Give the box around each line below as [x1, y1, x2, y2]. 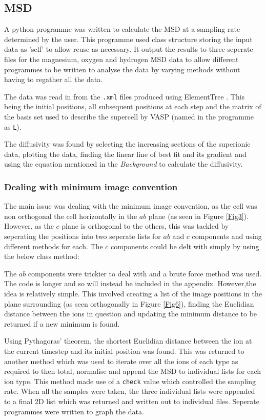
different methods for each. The [4, 241, 103, 251]
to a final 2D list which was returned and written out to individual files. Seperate [4, 396, 260, 407]
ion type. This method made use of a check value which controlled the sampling [4, 375, 256, 386]
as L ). [4, 121, 22, 132]
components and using [192, 231, 262, 242]
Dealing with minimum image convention [4, 180, 178, 193]
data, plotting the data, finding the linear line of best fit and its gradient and [4, 148, 247, 159]
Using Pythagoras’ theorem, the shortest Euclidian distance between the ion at [4, 335, 252, 346]
